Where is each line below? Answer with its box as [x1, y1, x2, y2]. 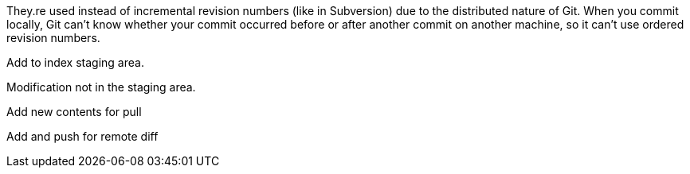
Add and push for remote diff [6, 130, 159, 143]
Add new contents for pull [6, 105, 142, 118]
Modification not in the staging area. [6, 80, 196, 94]
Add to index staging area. [6, 56, 144, 69]
